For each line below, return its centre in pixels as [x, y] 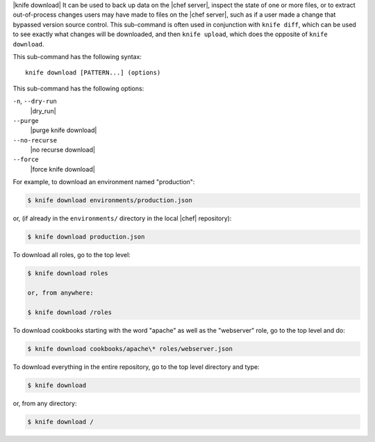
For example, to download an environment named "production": [104, 182]
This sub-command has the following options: [78, 88]
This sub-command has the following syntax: [77, 56]
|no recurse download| [62, 150]
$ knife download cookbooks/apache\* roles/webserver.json [130, 349]
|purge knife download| [64, 130]
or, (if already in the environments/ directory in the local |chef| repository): [122, 218]
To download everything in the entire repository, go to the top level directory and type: [136, 367]
